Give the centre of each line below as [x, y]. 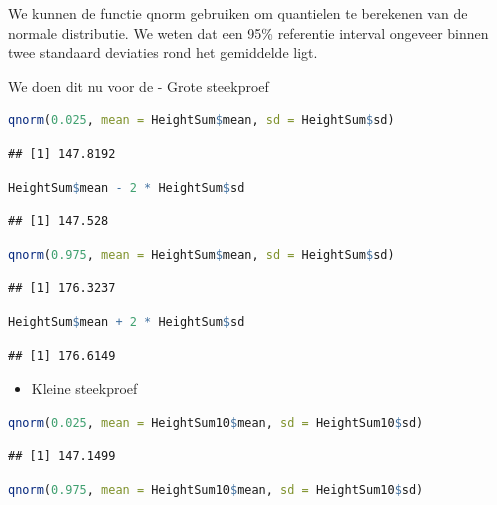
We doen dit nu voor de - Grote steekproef [138, 85]
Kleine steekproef [84, 388]
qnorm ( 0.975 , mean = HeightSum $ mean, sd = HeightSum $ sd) [201, 254]
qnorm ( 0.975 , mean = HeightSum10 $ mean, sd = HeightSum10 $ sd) [216, 489]
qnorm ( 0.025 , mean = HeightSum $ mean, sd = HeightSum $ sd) [201, 120]
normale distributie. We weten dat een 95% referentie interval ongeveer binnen [248, 32]
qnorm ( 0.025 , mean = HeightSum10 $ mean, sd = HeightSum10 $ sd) [216, 422]
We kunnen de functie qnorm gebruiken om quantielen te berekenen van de [238, 13]
